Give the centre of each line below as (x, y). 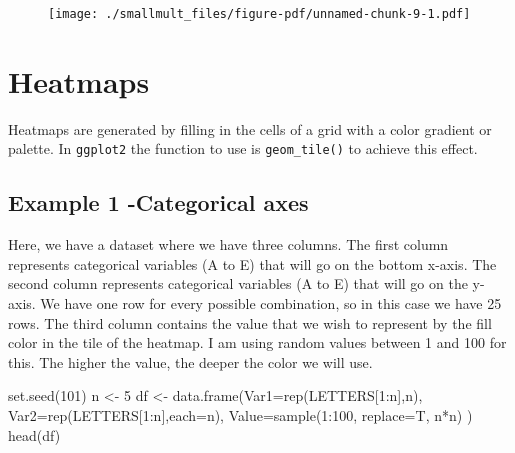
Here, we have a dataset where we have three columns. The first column (228, 244)
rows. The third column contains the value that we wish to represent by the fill (250, 322)
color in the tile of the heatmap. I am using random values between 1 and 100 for (257, 342)
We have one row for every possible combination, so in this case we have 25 (271, 303)
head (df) (34, 434)
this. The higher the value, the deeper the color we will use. (190, 361)
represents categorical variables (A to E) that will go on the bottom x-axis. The (252, 263)
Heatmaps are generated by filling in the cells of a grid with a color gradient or (250, 128)
